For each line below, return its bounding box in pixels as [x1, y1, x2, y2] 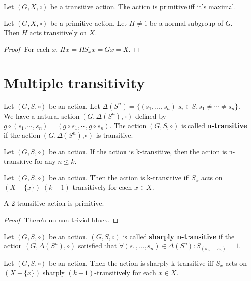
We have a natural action [4, 110, 80, 120]
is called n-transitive [181, 120, 247, 130]
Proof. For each [4, 43, 50, 54]
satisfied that [78, 241, 117, 251]
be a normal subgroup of [149, 18, 223, 28]
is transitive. [96, 130, 133, 140]
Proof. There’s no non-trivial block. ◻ [4, 215, 119, 225]
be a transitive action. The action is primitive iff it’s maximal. [50, 1, 236, 11]
